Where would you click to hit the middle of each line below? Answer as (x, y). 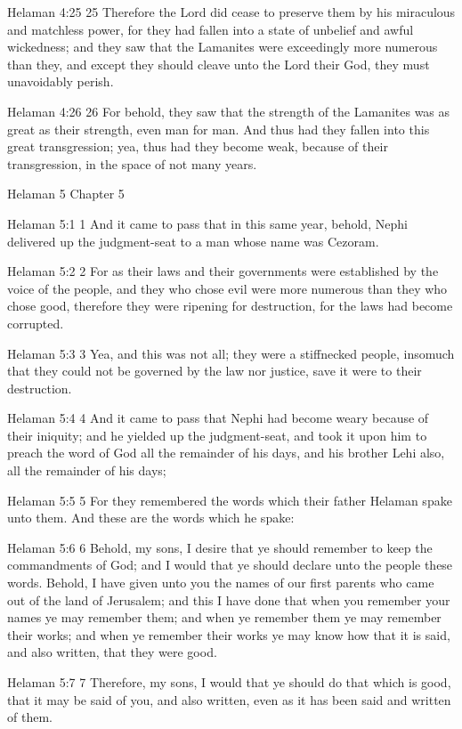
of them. (30, 717)
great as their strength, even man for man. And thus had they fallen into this (219, 129)
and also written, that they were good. (112, 652)
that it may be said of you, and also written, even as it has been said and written (229, 699)
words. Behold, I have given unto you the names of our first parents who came (221, 583)
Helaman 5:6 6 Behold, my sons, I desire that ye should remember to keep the (220, 547)
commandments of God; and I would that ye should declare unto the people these (230, 565)
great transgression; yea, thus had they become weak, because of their (198, 146)
